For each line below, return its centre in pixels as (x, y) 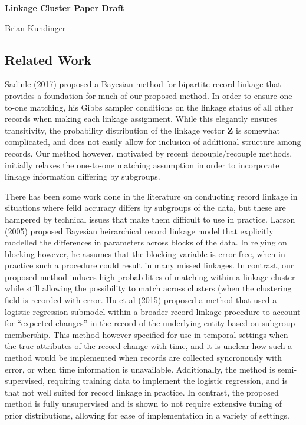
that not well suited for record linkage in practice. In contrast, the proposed (142, 392)
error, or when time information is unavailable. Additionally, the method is (140, 369)
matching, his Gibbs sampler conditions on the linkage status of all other (162, 107)
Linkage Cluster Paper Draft (65, 8)
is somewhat (258, 130)
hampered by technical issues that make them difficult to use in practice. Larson (150, 219)
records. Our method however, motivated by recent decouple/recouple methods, (149, 153)
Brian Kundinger (35, 27)
